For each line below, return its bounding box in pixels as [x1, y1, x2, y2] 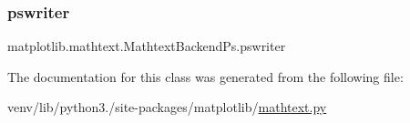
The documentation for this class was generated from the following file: [7, 67, 404, 86]
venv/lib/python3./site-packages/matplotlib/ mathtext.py [7, 97, 327, 117]
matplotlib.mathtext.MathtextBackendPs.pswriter [7, 36, 286, 56]
